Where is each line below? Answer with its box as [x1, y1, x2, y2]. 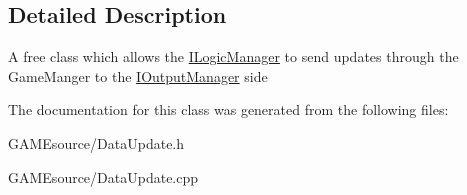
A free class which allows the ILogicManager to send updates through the [8, 46, 459, 67]
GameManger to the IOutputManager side [8, 65, 268, 86]
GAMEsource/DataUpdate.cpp [8, 166, 199, 187]
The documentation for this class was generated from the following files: [8, 99, 449, 120]
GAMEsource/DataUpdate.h [8, 132, 185, 153]
